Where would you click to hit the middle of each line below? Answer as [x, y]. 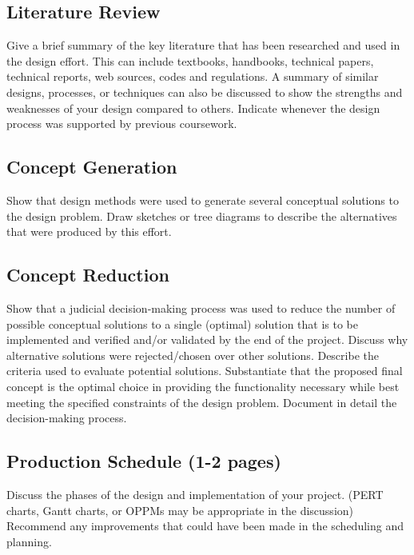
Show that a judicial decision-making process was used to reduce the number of [201, 307]
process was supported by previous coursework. [122, 124]
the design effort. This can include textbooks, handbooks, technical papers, [190, 60]
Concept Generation [92, 167]
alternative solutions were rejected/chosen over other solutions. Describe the [193, 355]
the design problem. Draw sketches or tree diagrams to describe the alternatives [202, 216]
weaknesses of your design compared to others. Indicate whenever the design [193, 108]
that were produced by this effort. [89, 232]
